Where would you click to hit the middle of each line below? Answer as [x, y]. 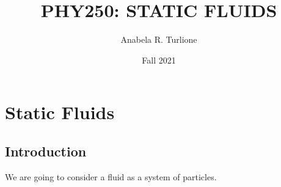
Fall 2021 [159, 60]
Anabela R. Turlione [159, 39]
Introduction [46, 151]
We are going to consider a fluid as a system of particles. [111, 176]
